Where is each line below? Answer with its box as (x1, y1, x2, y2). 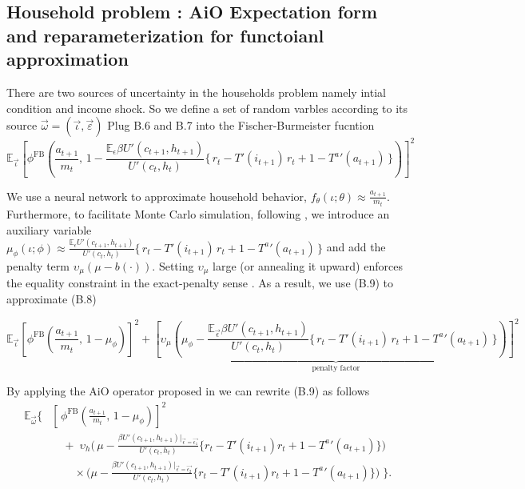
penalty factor (312, 363, 360, 372)
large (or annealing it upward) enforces (213, 257, 403, 274)
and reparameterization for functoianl (6, 22, 324, 47)
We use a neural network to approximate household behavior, (6, 187, 307, 204)
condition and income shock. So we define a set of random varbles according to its (6, 99, 408, 116)
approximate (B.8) (6, 291, 97, 307)
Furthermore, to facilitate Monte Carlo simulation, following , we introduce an (6, 206, 390, 222)
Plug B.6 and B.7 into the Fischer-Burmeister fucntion (107, 117, 375, 134)
